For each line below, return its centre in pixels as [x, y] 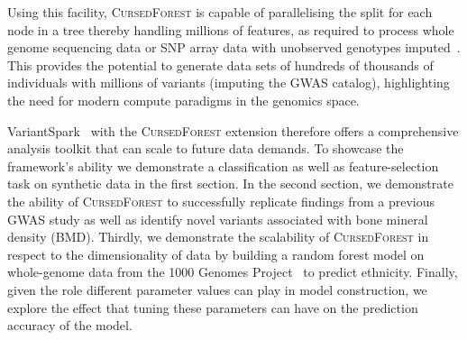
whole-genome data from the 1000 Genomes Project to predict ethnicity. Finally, [233, 272]
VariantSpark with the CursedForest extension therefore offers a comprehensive [233, 130]
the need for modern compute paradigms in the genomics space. [183, 100]
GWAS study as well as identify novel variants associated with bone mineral [218, 219]
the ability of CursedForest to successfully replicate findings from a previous [221, 201]
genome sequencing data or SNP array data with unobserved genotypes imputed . [234, 47]
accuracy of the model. [70, 325]
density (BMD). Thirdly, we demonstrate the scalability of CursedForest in [218, 237]
